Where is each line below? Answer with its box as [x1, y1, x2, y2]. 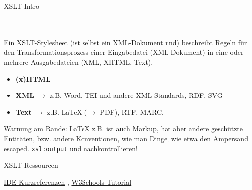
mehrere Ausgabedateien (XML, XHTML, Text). [4, 56, 153, 67]
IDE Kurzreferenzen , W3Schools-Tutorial [4, 176, 132, 187]
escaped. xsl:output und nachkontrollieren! [4, 143, 138, 153]
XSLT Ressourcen [4, 160, 58, 170]
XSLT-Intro [4, 1, 40, 11]
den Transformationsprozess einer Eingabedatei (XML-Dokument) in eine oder [4, 47, 244, 57]
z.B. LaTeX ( [47, 106, 87, 117]
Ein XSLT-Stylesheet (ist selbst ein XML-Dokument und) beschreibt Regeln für [4, 37, 247, 47]
